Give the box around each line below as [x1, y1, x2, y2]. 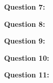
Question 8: [4, 18, 45, 29]
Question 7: [4, 2, 45, 12]
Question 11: [4, 69, 49, 80]
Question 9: [4, 35, 45, 46]
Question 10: [4, 52, 49, 63]
